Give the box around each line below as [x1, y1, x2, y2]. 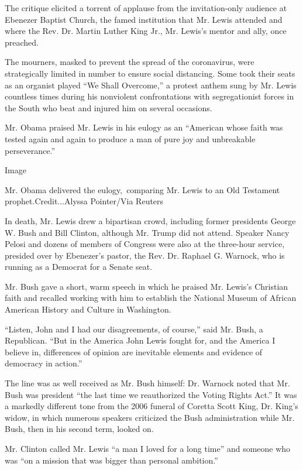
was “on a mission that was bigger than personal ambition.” [5, 454, 218, 466]
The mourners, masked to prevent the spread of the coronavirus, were [5, 56, 254, 68]
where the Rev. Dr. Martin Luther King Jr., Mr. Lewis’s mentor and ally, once [5, 25, 287, 37]
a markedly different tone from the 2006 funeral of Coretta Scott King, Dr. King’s [5, 400, 298, 412]
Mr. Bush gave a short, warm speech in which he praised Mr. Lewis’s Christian [5, 280, 288, 292]
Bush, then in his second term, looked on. [5, 423, 154, 435]
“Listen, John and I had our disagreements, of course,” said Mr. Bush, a [5, 323, 263, 335]
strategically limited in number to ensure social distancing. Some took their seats [5, 67, 295, 79]
